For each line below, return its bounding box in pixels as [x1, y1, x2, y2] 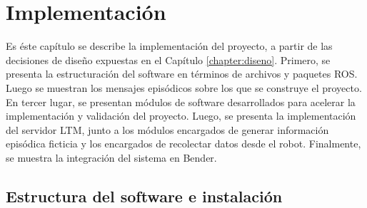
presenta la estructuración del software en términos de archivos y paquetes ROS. [6, 66, 358, 81]
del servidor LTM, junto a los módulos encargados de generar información [6, 122, 329, 137]
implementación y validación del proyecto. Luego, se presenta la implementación [6, 108, 356, 123]
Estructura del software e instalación [6, 184, 283, 207]
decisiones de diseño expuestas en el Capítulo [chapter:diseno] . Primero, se [6, 52, 331, 67]
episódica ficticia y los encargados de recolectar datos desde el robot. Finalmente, [6, 136, 361, 151]
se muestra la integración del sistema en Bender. [6, 150, 217, 165]
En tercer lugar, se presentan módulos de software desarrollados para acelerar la [6, 94, 356, 109]
